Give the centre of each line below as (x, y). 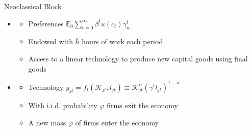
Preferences (46, 23)
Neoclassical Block (33, 6)
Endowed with (51, 41)
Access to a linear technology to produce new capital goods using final (138, 58)
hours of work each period (122, 41)
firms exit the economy (142, 105)
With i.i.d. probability (63, 105)
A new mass (47, 123)
